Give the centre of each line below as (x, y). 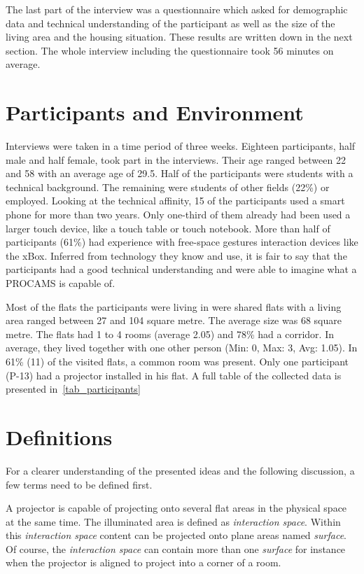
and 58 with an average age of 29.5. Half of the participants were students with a (180, 173)
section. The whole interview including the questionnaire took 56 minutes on (170, 50)
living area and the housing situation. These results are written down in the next (179, 37)
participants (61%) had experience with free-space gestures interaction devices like (182, 242)
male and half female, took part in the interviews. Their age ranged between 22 (176, 159)
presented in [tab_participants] (73, 389)
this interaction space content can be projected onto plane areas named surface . (176, 535)
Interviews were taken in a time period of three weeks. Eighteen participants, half (181, 146)
